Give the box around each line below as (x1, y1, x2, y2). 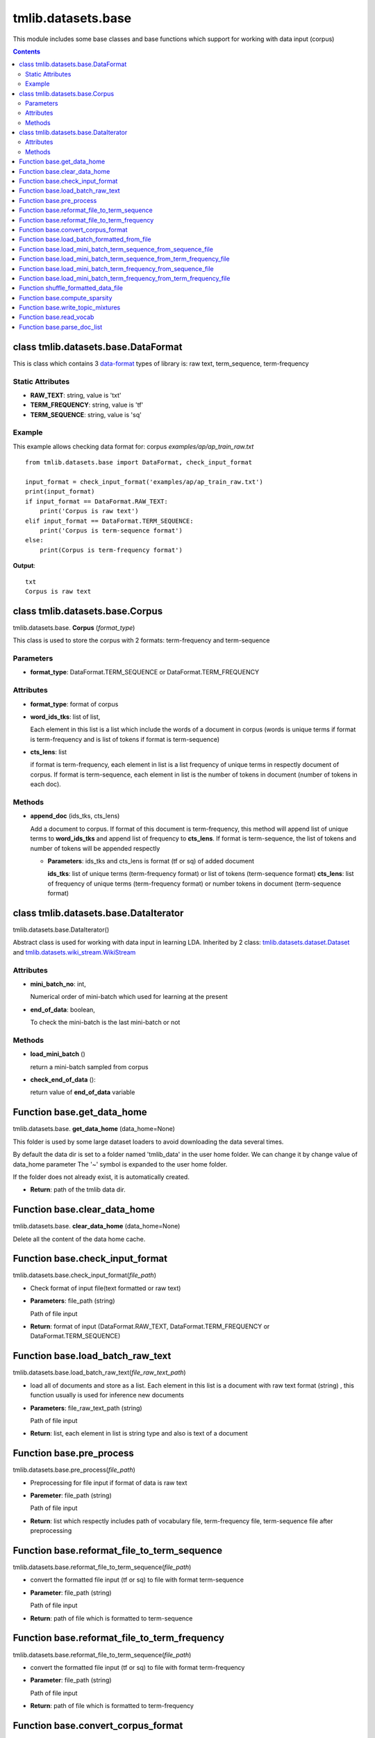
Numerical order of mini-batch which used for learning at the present (30, 993, 228, 1001)
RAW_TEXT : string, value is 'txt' (30, 391, 122, 399)
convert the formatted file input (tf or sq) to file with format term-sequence (30, 1575, 244, 1584)
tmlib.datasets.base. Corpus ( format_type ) (12, 623, 135, 632)
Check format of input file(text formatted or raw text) (30, 1283, 181, 1292)
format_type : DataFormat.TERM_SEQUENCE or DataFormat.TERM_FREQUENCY (30, 668, 260, 676)
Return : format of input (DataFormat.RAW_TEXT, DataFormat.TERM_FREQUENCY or (30, 1322, 270, 1331)
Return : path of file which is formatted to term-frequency (30, 1702, 194, 1710)
